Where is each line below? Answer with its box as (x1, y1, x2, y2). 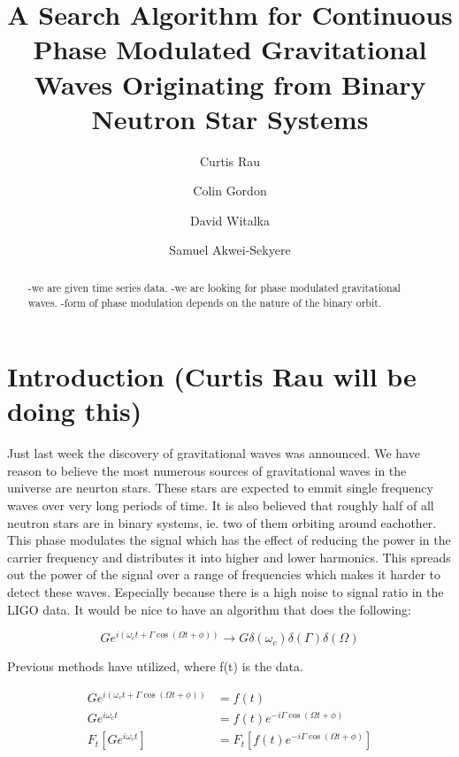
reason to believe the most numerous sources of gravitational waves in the (7, 461, 407, 479)
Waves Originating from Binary (34, 65, 426, 102)
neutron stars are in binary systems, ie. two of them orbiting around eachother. (7, 513, 437, 531)
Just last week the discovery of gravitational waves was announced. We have (7, 444, 420, 463)
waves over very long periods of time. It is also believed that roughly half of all (7, 496, 434, 515)
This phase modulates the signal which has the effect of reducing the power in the (7, 531, 451, 549)
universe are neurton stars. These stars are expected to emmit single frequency (7, 478, 433, 497)
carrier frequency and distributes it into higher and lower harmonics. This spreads (7, 547, 451, 566)
